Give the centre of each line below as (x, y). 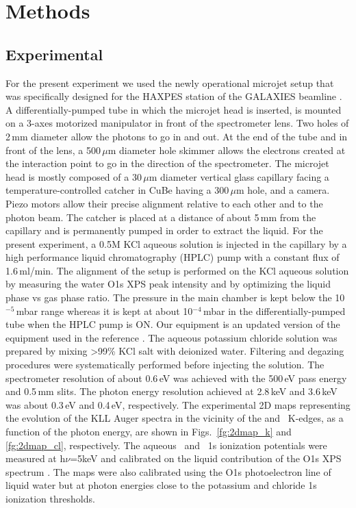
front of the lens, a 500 (53, 150)
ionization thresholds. (50, 498)
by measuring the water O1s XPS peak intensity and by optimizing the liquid (168, 284)
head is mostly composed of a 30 (74, 176)
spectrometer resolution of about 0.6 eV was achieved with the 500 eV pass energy (176, 378)
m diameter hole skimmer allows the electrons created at (227, 150)
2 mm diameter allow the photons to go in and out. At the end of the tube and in (177, 136)
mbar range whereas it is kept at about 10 (104, 310)
